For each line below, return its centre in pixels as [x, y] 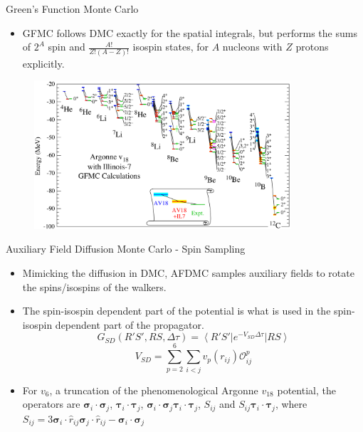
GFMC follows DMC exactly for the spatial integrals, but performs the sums [190, 32]
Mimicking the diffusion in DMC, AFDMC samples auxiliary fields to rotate [188, 272]
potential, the [306, 390]
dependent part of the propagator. [130, 324]
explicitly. [43, 63]
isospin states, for [171, 47]
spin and [67, 47]
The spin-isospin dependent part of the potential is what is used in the [177, 311]
